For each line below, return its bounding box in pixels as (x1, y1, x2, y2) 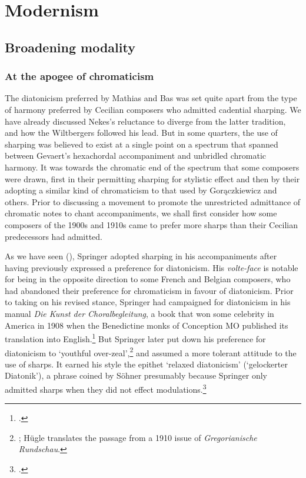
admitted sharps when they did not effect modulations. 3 (5, 381, 207, 395)
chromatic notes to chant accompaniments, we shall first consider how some (5, 207, 277, 219)
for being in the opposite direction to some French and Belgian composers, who (5, 273, 291, 285)
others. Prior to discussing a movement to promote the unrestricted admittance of (5, 195, 301, 208)
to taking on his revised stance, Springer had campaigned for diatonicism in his (5, 296, 291, 308)
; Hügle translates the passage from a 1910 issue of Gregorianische (18, 431, 257, 443)
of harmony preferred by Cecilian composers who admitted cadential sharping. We (5, 103, 301, 115)
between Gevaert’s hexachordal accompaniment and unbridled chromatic (5, 149, 267, 162)
